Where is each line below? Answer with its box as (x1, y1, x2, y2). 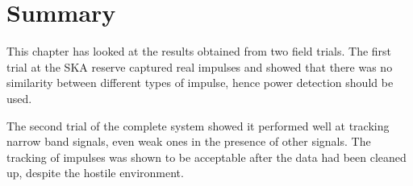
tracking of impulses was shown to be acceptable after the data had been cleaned (6, 148, 407, 165)
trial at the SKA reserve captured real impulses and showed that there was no (6, 58, 393, 75)
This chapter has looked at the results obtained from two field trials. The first (6, 43, 392, 60)
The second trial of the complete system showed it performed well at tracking (6, 117, 390, 134)
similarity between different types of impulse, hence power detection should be (6, 74, 394, 91)
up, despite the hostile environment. (6, 164, 184, 181)
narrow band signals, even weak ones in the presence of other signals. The (6, 133, 371, 150)
